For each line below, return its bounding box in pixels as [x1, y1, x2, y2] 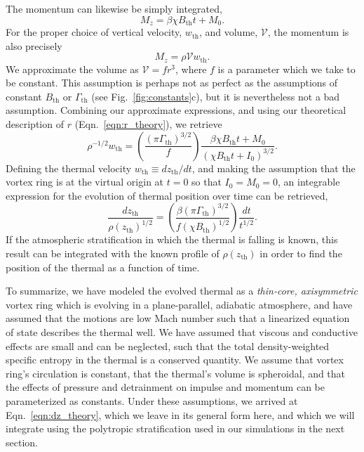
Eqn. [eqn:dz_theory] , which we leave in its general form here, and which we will [6, 407, 355, 422]
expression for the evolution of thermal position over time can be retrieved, [6, 188, 328, 202]
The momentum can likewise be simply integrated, [6, 1, 222, 15]
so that [191, 174, 222, 189]
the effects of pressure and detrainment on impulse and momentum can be [6, 380, 325, 394]
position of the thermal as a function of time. [6, 259, 200, 274]
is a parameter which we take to [217, 61, 356, 76]
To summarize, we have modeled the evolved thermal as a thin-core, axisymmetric [6, 283, 358, 298]
